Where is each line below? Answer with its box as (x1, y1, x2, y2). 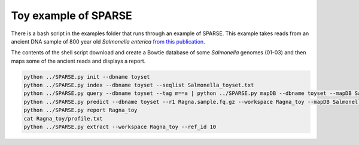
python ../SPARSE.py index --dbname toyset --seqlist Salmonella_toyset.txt (23, 82, 254, 89)
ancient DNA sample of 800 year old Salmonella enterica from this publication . (11, 38, 206, 45)
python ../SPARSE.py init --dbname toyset (23, 73, 150, 80)
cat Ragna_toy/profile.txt (23, 115, 103, 122)
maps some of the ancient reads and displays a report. (11, 57, 146, 64)
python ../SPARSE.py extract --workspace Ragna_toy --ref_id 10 (23, 124, 217, 131)
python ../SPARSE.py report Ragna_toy (23, 107, 138, 113)
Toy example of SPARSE (11, 9, 133, 22)
